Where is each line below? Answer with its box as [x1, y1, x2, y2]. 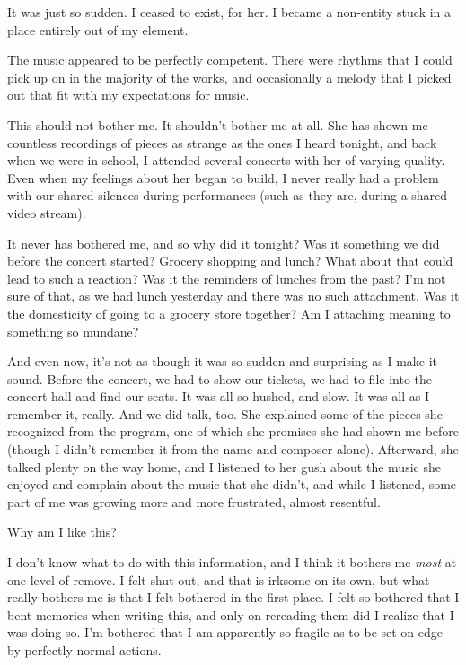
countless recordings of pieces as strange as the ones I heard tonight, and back [7, 133, 437, 152]
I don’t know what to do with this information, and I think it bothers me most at [7, 553, 457, 572]
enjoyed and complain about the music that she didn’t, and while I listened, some [7, 475, 457, 494]
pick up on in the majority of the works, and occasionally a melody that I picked [7, 67, 452, 86]
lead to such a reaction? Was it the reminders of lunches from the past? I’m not [7, 268, 446, 287]
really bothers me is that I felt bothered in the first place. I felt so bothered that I [7, 588, 460, 607]
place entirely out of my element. [7, 20, 189, 39]
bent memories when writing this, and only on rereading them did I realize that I [7, 605, 454, 624]
